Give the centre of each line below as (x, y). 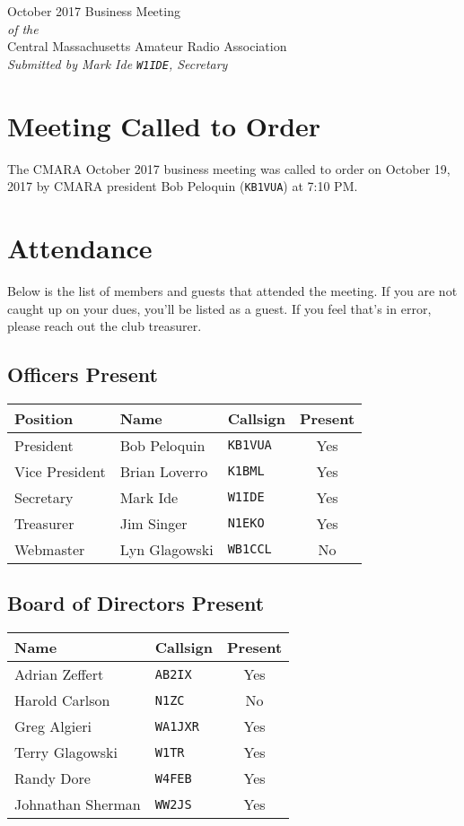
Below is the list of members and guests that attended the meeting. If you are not (232, 290)
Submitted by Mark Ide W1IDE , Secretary (118, 63)
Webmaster (50, 549)
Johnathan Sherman (78, 804)
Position (44, 418)
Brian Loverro (164, 471)
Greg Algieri (53, 726)
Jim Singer (153, 523)
